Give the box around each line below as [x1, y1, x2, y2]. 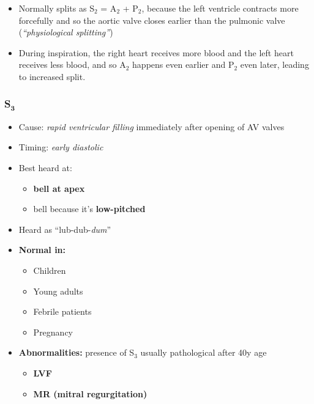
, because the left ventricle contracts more [141, 2, 299, 14]
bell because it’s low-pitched [33, 202, 146, 215]
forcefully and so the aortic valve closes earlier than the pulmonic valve [18, 13, 285, 26]
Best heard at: [18, 161, 72, 174]
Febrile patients [33, 305, 92, 318]
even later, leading [240, 58, 309, 71]
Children [33, 263, 66, 276]
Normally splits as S [18, 2, 94, 14]
